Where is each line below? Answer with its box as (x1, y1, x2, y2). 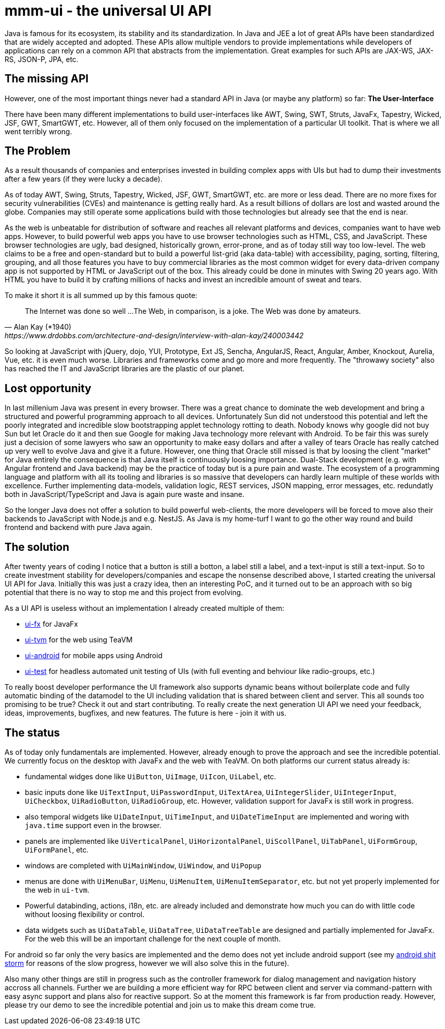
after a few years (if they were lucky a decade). (5, 174, 163, 184)
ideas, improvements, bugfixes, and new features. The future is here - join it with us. (5, 709, 287, 718)
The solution (5, 540, 70, 553)
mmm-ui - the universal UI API (5, 2, 212, 19)
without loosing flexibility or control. (25, 909, 145, 919)
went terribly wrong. (5, 127, 72, 136)
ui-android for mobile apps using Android (25, 651, 163, 660)
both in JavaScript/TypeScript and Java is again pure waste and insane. (5, 490, 245, 499)
